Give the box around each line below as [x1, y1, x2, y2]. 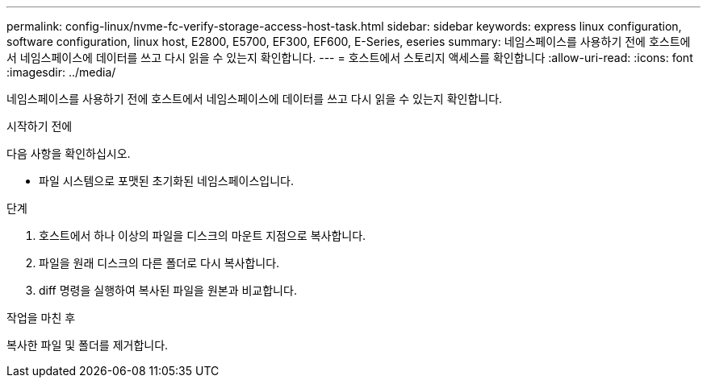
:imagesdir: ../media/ [6, 65, 116, 79]
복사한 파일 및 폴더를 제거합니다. [6, 338, 169, 352]
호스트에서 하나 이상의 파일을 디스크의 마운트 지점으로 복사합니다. [39, 229, 366, 242]
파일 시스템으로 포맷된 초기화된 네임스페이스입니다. [39, 174, 295, 188]
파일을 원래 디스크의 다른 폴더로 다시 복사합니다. [39, 256, 280, 270]
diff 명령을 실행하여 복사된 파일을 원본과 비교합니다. [39, 283, 297, 297]
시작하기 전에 [6, 119, 73, 133]
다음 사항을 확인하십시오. [6, 147, 131, 160]
